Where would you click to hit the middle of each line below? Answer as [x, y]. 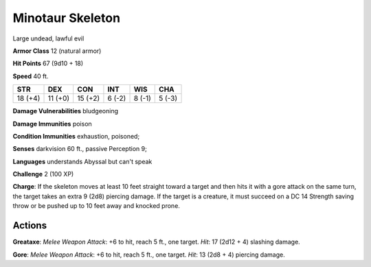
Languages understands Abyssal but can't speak [82, 161]
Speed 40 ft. [31, 76]
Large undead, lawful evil [48, 38]
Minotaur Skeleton [66, 18]
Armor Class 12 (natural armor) [57, 51]
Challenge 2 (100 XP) [43, 174]
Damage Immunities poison [52, 124]
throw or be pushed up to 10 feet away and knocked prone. [96, 206]
